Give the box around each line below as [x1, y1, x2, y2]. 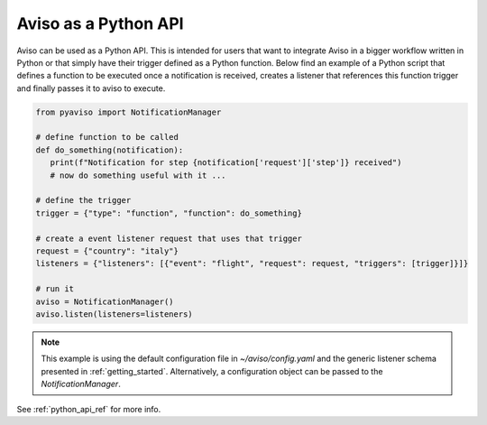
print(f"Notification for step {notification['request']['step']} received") [50, 158, 402, 168]
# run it [35, 284, 75, 294]
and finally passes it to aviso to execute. [16, 82, 166, 94]
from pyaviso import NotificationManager [35, 106, 222, 117]
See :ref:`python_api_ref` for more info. [16, 403, 161, 414]
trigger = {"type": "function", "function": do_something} [35, 208, 302, 218]
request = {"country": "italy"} [35, 246, 179, 256]
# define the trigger [35, 195, 132, 206]
